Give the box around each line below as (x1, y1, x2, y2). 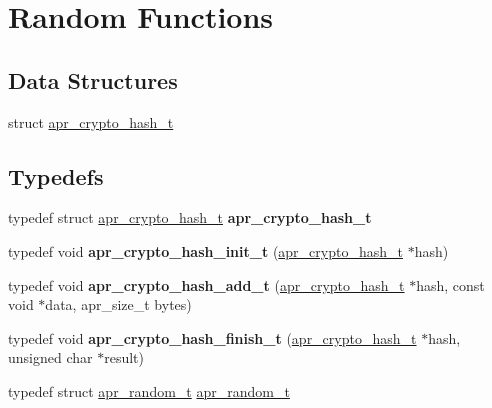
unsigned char (8, 347, 93, 368)
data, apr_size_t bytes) (45, 294, 192, 315)
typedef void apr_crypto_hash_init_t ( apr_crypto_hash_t (8, 240, 403, 261)
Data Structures (8, 64, 178, 95)
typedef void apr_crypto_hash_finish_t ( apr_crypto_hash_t (8, 327, 417, 348)
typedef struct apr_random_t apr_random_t (8, 380, 290, 401)
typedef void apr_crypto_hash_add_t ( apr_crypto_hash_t (8, 274, 405, 295)
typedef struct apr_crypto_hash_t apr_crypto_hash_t (8, 207, 372, 228)
